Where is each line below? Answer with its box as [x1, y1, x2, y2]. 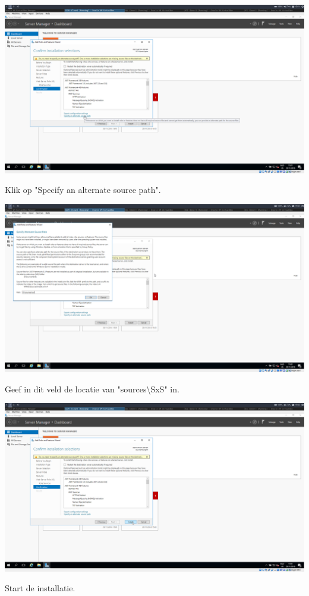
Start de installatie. [5, 582, 75, 594]
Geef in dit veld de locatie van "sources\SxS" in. [5, 382, 179, 395]
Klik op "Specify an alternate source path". [5, 183, 161, 196]
